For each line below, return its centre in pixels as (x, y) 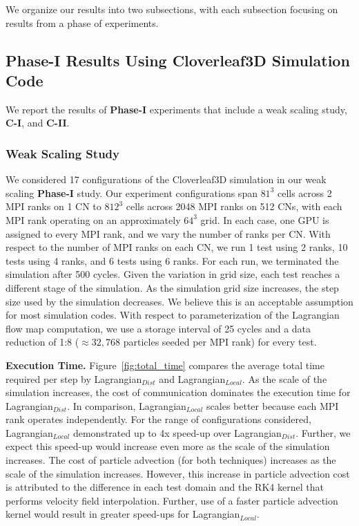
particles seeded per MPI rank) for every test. (220, 342)
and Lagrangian (192, 378)
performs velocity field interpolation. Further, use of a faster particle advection (172, 500)
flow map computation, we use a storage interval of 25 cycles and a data (158, 328)
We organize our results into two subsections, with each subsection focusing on (172, 9)
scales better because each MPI (273, 405)
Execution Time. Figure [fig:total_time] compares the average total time (165, 365)
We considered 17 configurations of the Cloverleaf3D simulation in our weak (166, 179)
